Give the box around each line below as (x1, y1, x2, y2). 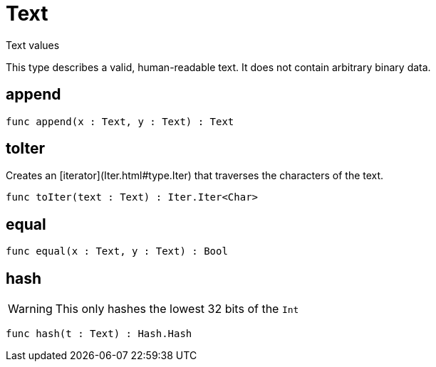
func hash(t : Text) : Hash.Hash (6, 328, 192, 340)
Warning (8, 302, 53, 317)
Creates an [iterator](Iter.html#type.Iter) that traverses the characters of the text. (6, 169, 384, 182)
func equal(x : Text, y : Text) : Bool (6, 245, 228, 257)
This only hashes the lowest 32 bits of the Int (55, 302, 299, 317)
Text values (6, 38, 60, 51)
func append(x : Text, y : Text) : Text (6, 115, 234, 127)
